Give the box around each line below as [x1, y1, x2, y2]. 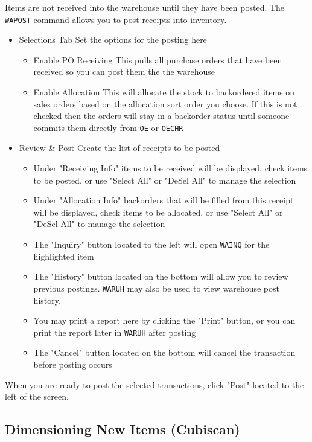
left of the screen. [5, 390, 69, 403]
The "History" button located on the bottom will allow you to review [33, 270, 288, 283]
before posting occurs [33, 357, 112, 370]
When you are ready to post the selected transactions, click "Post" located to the [5, 378, 304, 391]
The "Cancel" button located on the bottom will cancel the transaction [33, 346, 296, 359]
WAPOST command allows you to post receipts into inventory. [5, 13, 227, 25]
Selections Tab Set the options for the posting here [19, 33, 207, 46]
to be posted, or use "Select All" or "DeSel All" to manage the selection [33, 173, 296, 186]
